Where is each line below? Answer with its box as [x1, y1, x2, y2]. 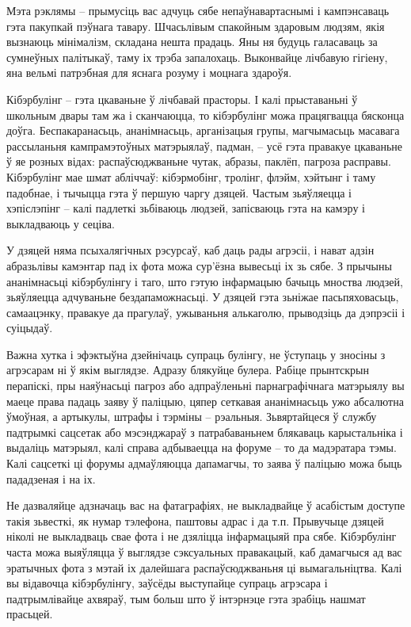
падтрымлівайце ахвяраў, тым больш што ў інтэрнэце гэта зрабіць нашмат [6, 590, 366, 606]
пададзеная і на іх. [6, 470, 96, 487]
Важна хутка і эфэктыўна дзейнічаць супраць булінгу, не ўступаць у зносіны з [6, 346, 386, 362]
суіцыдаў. [6, 319, 53, 336]
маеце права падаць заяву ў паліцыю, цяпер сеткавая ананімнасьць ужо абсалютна [6, 392, 404, 409]
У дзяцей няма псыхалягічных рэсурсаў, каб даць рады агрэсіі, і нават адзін [6, 242, 375, 258]
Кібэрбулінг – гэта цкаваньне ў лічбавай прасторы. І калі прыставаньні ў [6, 90, 358, 107]
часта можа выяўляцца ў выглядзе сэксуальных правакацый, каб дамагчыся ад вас [6, 544, 402, 560]
